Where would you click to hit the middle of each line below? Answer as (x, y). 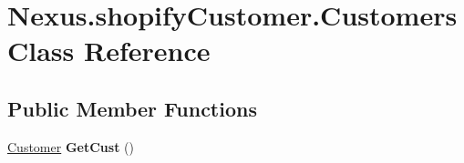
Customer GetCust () (71, 146)
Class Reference (109, 51)
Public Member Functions (132, 108)
